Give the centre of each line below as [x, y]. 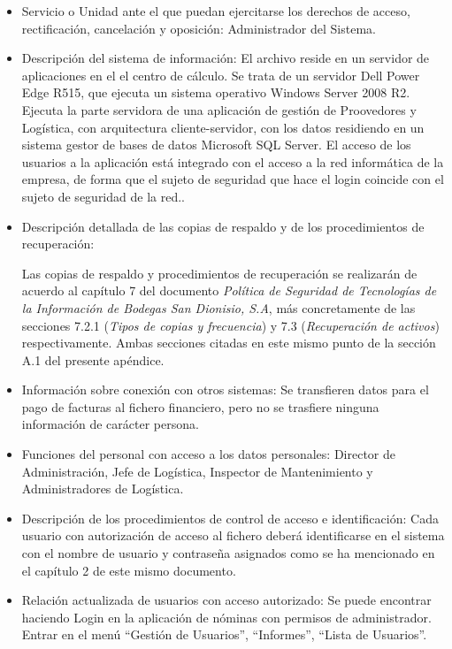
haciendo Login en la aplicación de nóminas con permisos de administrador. [226, 617]
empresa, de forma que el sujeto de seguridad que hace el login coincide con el [233, 179]
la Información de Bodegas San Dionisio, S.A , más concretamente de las [218, 307]
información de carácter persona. [110, 424]
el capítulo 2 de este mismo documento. [129, 570]
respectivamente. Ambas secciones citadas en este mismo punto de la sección [229, 343]
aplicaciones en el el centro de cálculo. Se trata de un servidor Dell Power [221, 75]
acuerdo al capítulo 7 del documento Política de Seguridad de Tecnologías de [229, 290]
